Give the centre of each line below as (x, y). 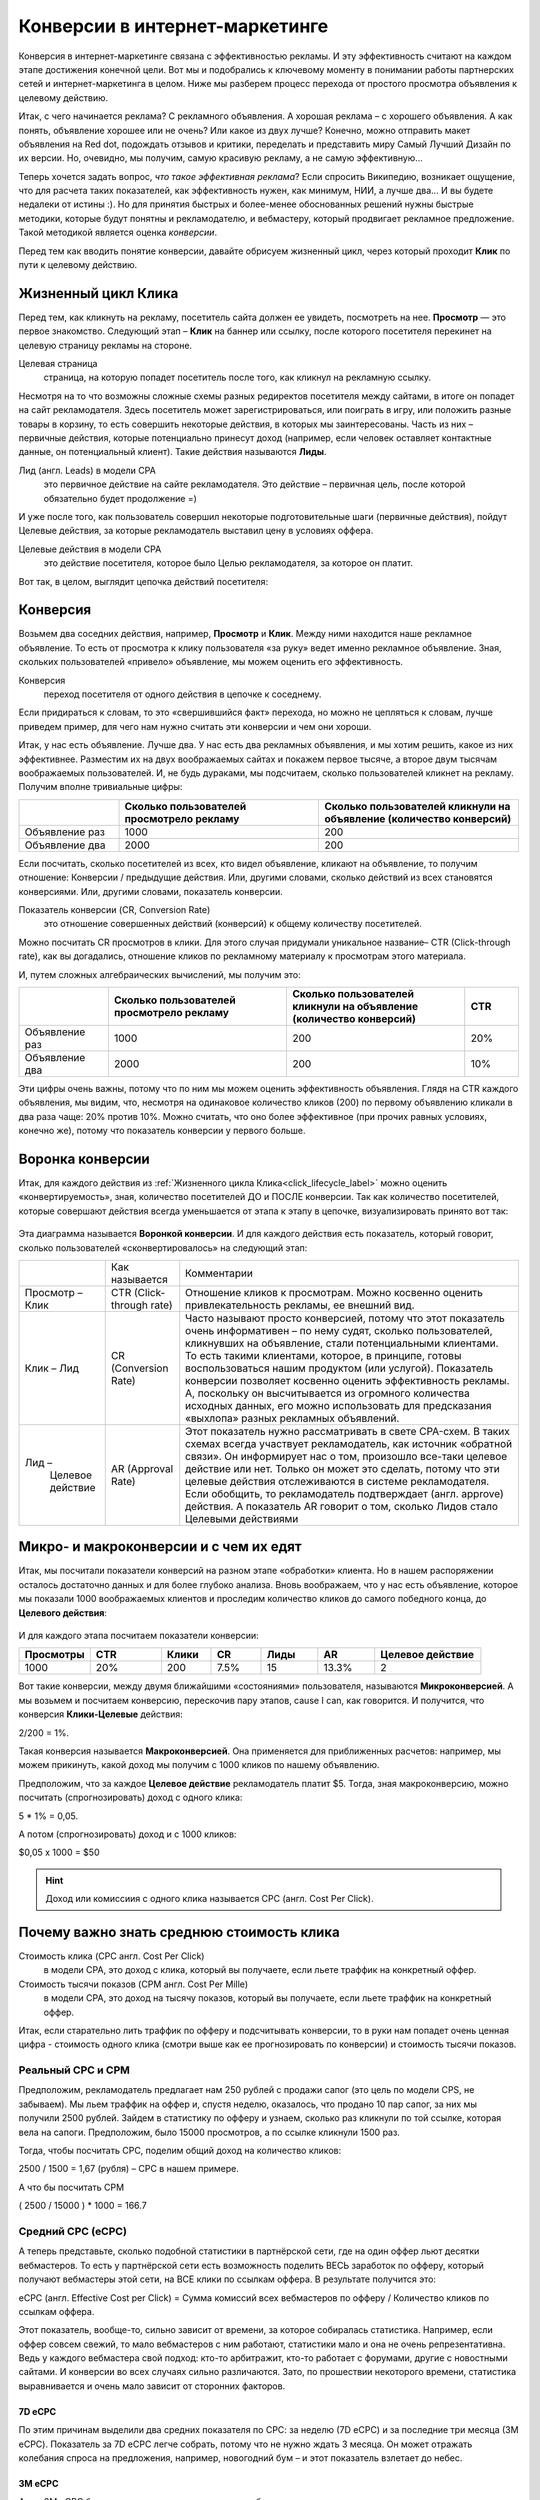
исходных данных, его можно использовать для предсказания (338, 1405)
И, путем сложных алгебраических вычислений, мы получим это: (159, 974)
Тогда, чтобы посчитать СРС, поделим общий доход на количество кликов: (180, 2151)
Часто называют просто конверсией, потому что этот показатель (345, 1318)
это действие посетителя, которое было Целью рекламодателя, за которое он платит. (228, 563)
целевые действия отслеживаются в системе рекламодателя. (337, 1481)
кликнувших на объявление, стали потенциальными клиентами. (342, 1343)
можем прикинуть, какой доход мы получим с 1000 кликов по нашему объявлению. (199, 1765)
